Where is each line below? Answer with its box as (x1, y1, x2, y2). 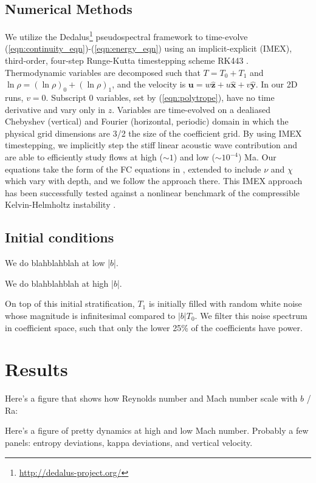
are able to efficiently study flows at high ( (5, 151, 163, 163)
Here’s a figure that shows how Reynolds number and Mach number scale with (5, 392, 298, 405)
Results (5, 357, 68, 382)
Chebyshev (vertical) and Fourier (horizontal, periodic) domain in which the (5, 115, 289, 128)
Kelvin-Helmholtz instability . (5, 198, 116, 211)
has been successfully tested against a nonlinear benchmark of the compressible (5, 186, 300, 199)
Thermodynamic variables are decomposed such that (5, 66, 201, 78)
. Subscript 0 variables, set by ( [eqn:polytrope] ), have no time (46, 91, 275, 104)
